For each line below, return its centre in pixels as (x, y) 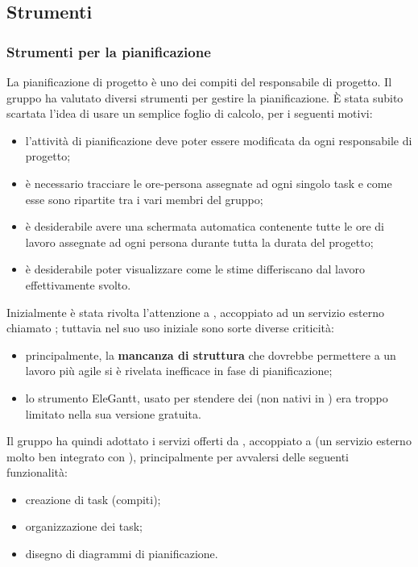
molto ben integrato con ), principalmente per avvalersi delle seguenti (178, 456)
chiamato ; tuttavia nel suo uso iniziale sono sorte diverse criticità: (170, 328)
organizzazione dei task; (84, 526)
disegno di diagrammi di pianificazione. (122, 554)
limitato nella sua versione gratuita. (113, 413)
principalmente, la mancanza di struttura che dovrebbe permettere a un (211, 354)
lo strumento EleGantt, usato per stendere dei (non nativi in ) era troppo (207, 397)
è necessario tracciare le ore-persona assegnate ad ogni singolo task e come (209, 183)
